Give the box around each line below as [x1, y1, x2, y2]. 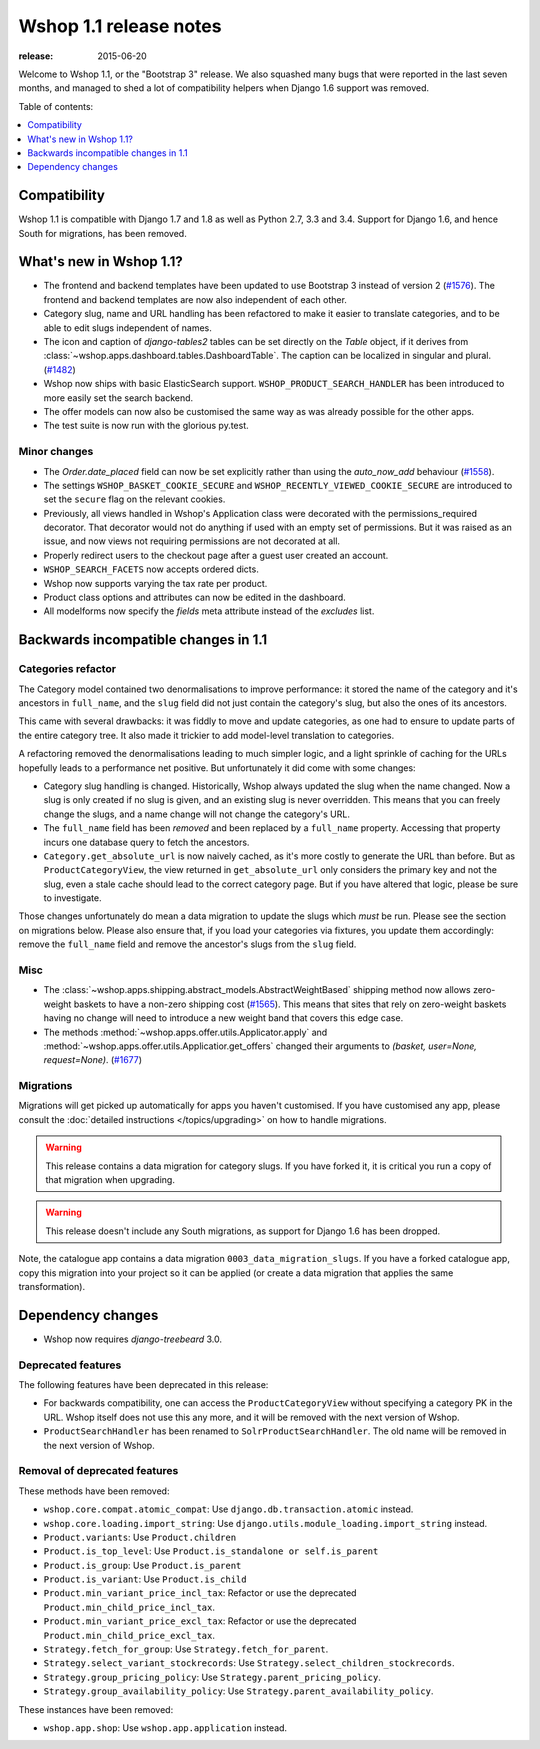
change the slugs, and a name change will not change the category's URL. [43, 808, 350, 820]
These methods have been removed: [18, 1485, 170, 1497]
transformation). [18, 1280, 85, 1292]
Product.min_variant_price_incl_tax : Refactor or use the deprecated [43, 1587, 357, 1599]
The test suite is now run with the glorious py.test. [43, 420, 249, 432]
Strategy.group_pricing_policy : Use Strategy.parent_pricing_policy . [43, 1671, 382, 1683]
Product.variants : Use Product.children [43, 1531, 237, 1543]
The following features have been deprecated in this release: [18, 1379, 269, 1391]
